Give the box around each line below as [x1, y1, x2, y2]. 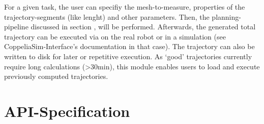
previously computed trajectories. [4, 71, 108, 81]
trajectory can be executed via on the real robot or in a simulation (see [4, 31, 226, 42]
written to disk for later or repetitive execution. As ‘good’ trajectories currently [4, 51, 252, 61]
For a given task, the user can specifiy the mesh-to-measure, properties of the [4, 2, 245, 12]
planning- [212, 11, 241, 22]
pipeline [4, 21, 28, 32]
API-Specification [4, 100, 130, 121]
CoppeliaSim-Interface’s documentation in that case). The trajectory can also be [4, 41, 255, 52]
